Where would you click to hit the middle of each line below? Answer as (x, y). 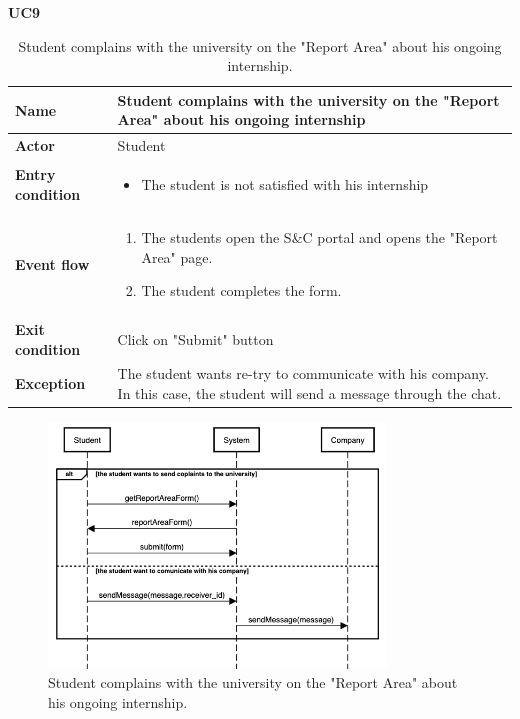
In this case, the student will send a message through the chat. (309, 392)
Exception (50, 383)
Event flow (52, 263)
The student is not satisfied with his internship (285, 184)
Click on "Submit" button (195, 338)
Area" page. (177, 256)
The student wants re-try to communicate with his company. (303, 373)
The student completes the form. (241, 290)
